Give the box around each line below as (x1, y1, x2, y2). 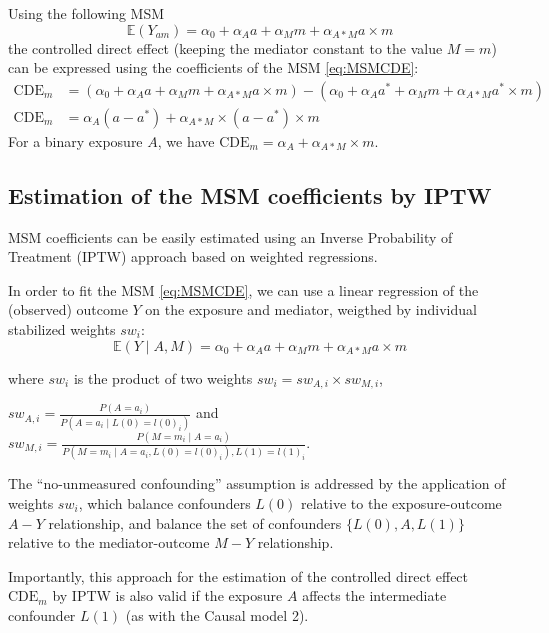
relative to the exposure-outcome (300, 492, 502, 513)
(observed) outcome (8, 299, 128, 320)
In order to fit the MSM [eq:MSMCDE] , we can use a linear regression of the (8, 279, 479, 300)
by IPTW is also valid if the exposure (52, 585, 283, 606)
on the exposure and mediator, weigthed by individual (145, 299, 477, 320)
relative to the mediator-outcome (8, 532, 210, 553)
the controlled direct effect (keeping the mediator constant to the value (8, 37, 443, 58)
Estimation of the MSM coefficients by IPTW (8, 179, 492, 210)
